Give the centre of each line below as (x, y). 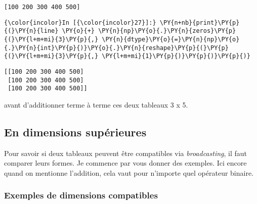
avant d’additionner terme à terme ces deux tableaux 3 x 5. (96, 104)
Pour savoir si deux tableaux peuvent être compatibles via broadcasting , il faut (126, 153)
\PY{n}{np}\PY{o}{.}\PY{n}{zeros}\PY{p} (167, 31)
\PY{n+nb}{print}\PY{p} (200, 22)
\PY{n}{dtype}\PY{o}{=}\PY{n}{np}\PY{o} (171, 39)
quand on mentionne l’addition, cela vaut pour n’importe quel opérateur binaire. (129, 172)
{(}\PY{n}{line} (31, 31)
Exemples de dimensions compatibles (81, 195)
